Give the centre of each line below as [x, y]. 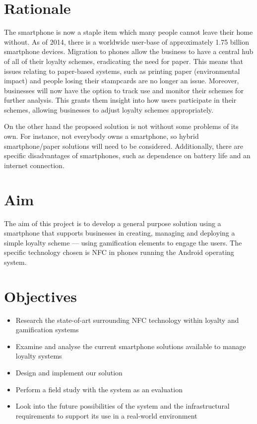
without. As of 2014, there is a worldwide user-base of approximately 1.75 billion [127, 41]
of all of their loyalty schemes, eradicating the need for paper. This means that [124, 61]
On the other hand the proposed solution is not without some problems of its [121, 126]
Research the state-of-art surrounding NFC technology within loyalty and [127, 320]
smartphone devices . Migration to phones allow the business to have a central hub [129, 51]
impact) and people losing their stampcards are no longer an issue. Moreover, [122, 81]
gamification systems [47, 330]
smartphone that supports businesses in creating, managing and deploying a [120, 233]
